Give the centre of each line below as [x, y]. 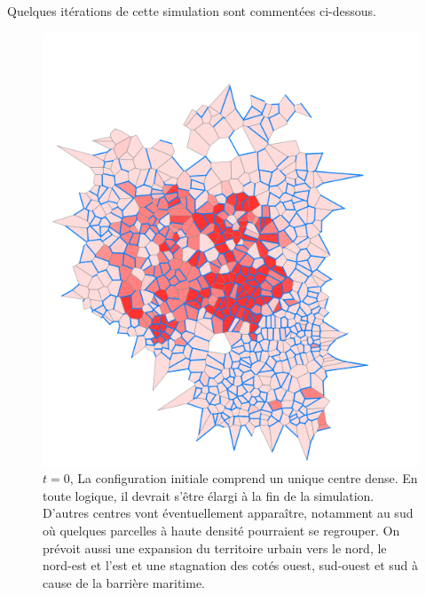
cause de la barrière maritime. [124, 582]
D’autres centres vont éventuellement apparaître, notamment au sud [228, 513]
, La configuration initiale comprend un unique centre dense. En [244, 478]
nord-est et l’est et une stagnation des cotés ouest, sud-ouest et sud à [230, 565]
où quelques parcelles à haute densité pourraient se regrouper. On [221, 530]
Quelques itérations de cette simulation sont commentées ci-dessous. [192, 11]
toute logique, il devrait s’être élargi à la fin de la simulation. [209, 495]
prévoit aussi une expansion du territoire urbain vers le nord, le [215, 547]
